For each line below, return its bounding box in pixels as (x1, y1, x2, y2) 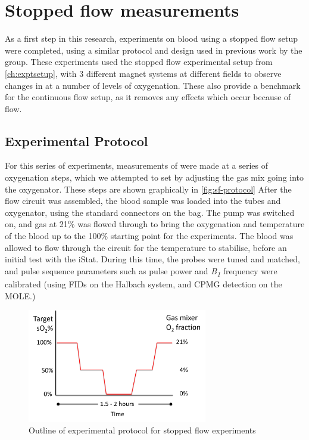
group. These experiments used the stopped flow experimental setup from (5, 55, 273, 68)
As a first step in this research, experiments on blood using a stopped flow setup (5, 32, 298, 45)
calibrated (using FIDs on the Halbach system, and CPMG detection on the (5, 277, 282, 290)
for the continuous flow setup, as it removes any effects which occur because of (5, 91, 291, 103)
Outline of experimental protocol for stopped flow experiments (29, 424, 256, 436)
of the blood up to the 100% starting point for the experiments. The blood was (5, 230, 294, 242)
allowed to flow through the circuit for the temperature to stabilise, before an (5, 241, 287, 253)
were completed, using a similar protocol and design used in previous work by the (5, 44, 302, 56)
